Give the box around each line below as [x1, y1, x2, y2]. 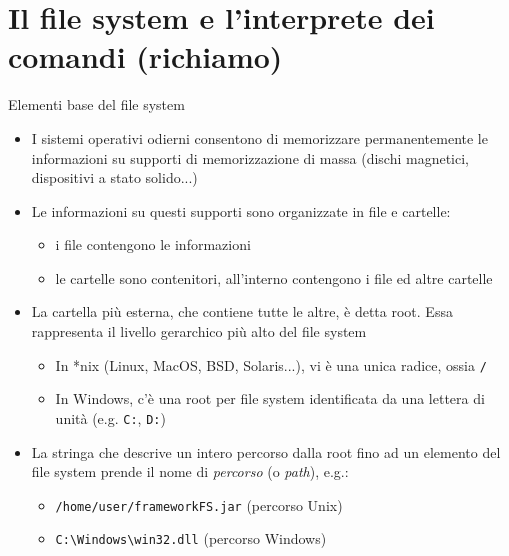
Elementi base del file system [8, 94, 185, 115]
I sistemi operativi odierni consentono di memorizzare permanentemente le [31, 127, 488, 148]
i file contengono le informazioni [55, 234, 251, 255]
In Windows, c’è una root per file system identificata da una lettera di [55, 388, 485, 409]
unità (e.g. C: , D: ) [55, 407, 166, 428]
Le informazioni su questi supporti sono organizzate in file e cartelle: [31, 200, 451, 221]
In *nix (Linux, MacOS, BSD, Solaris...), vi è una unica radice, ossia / [55, 354, 487, 375]
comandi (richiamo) [8, 36, 283, 77]
